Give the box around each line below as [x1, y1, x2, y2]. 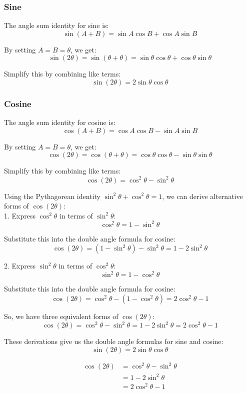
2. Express [4, 260, 35, 271]
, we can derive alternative [162, 190, 243, 201]
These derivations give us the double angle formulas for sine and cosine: [4, 336, 223, 346]
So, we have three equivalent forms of [4, 311, 118, 321]
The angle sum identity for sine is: [4, 20, 109, 30]
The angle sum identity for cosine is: [4, 117, 115, 127]
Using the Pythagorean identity [4, 190, 100, 201]
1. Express [4, 210, 35, 220]
